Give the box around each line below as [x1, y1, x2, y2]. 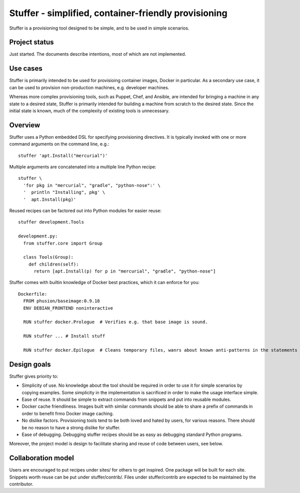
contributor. [9, 481, 33, 487]
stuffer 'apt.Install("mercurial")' [18, 153, 108, 158]
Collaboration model [9, 454, 74, 462]
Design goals [9, 360, 51, 368]
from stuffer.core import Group [23, 240, 102, 246]
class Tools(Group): [23, 255, 74, 260]
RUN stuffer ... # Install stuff [23, 333, 105, 339]
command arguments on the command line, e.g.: [9, 141, 109, 147]
